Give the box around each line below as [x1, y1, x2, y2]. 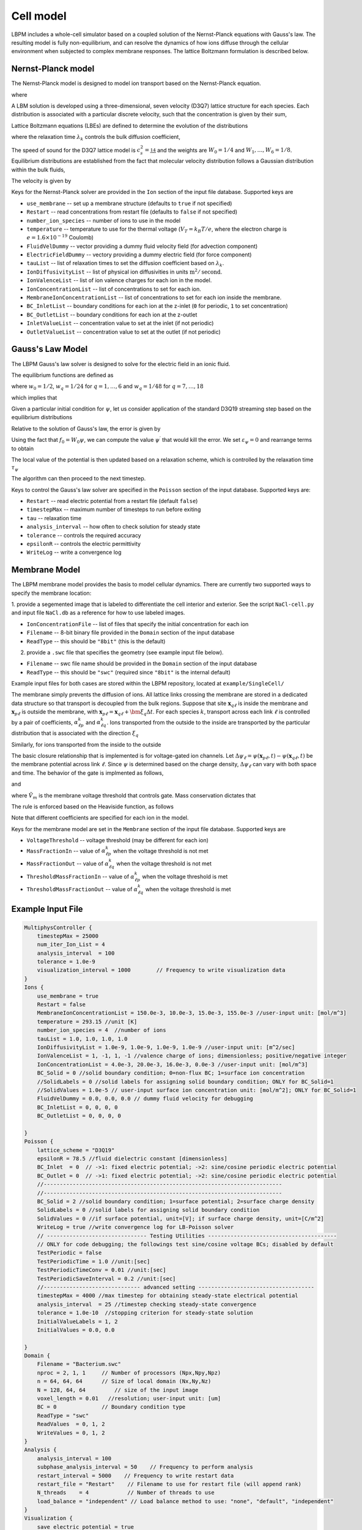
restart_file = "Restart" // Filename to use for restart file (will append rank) [37, 1480, 302, 1487]
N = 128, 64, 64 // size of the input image [37, 1386, 199, 1394]
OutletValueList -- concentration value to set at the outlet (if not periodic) [26, 328, 221, 335]
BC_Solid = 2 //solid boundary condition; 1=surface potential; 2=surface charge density [37, 1198, 315, 1205]
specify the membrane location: [11, 589, 92, 597]
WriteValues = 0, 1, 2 [37, 1429, 105, 1436]
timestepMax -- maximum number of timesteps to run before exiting [26, 506, 201, 513]
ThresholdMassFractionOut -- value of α [26, 886, 138, 893]
